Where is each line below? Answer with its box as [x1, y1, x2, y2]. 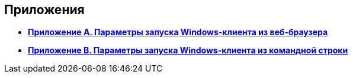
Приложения [4, 2, 85, 17]
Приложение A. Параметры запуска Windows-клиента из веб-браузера [28, 27, 328, 38]
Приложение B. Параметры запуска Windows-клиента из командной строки [28, 45, 348, 56]
